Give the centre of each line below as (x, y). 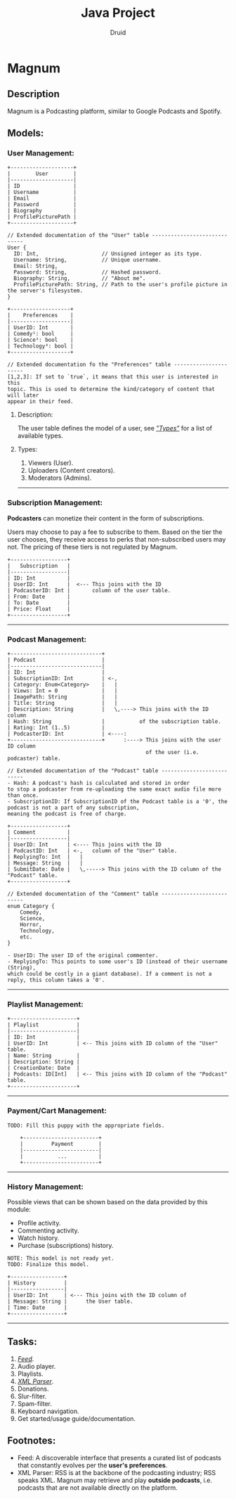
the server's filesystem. (45, 291)
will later (23, 395)
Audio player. (37, 1366)
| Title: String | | (63, 703)
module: (19, 1209)
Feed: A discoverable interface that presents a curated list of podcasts (119, 1457)
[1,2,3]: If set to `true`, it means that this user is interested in (113, 377)
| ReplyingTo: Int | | (45, 857)
